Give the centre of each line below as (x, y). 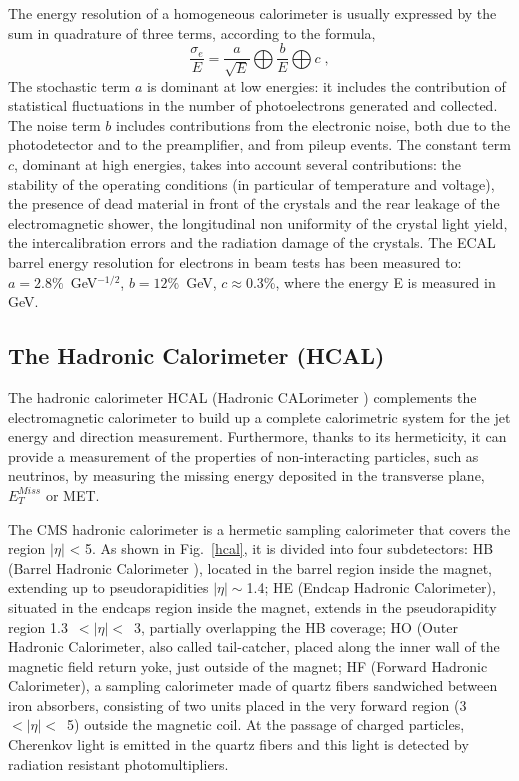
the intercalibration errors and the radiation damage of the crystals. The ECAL (252, 242)
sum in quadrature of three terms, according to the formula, (192, 32)
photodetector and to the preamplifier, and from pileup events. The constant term (259, 144)
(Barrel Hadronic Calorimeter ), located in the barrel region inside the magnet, (250, 567)
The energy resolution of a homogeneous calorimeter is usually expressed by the (252, 13)
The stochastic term (69, 85)
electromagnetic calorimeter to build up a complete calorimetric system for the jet (259, 416)
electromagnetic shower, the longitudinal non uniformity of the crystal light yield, (258, 222)
